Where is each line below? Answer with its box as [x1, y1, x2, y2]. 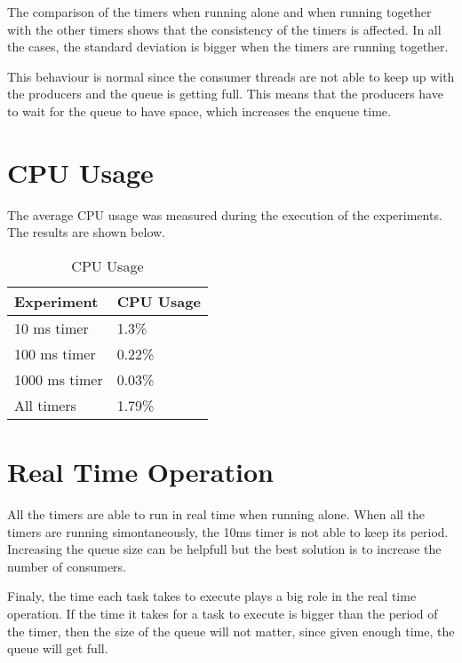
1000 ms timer [14, 368, 103, 390]
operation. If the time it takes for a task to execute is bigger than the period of [7, 604, 438, 622]
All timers [14, 394, 76, 415]
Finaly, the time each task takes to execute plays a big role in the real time [7, 587, 417, 605]
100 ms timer [14, 343, 96, 364]
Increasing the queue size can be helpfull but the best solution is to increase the [7, 540, 442, 558]
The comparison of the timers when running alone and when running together [7, 3, 432, 20]
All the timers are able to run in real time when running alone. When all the [7, 505, 426, 523]
